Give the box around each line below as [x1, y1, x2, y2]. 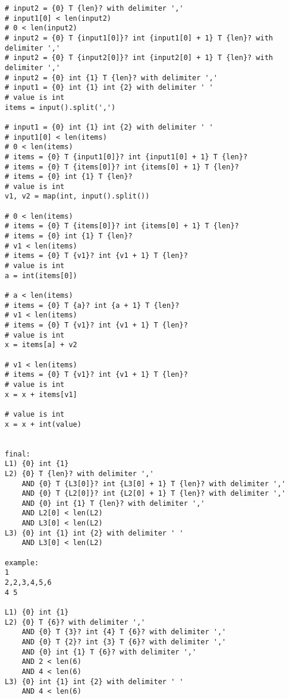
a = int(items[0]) [5, 271, 77, 280]
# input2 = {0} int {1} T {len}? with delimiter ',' [5, 73, 218, 82]
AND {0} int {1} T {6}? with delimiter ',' [21, 647, 197, 656]
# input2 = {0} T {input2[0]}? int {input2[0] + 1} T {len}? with [5, 53, 274, 62]
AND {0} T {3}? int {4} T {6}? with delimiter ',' [21, 628, 227, 637]
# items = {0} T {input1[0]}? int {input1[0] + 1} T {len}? [5, 152, 248, 161]
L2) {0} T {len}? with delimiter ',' [5, 469, 154, 478]
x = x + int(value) [5, 420, 81, 429]
